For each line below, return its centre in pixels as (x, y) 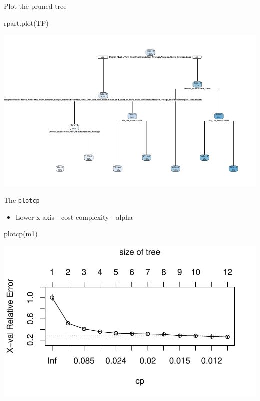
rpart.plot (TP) (26, 23)
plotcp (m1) (21, 234)
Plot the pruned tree (35, 6)
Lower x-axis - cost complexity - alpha (74, 217)
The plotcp (22, 200)
